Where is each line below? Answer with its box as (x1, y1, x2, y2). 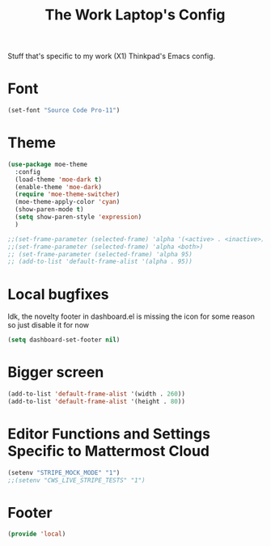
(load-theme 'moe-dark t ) (15, 176, 103, 184)
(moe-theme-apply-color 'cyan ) (15, 198, 121, 206)
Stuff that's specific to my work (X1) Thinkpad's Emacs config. (7, 51, 216, 61)
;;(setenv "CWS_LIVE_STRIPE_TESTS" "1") (7, 476, 146, 485)
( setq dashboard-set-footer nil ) (7, 336, 121, 345)
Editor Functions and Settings (7, 425, 211, 442)
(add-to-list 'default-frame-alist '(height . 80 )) (7, 397, 185, 405)
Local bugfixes (7, 285, 110, 303)
